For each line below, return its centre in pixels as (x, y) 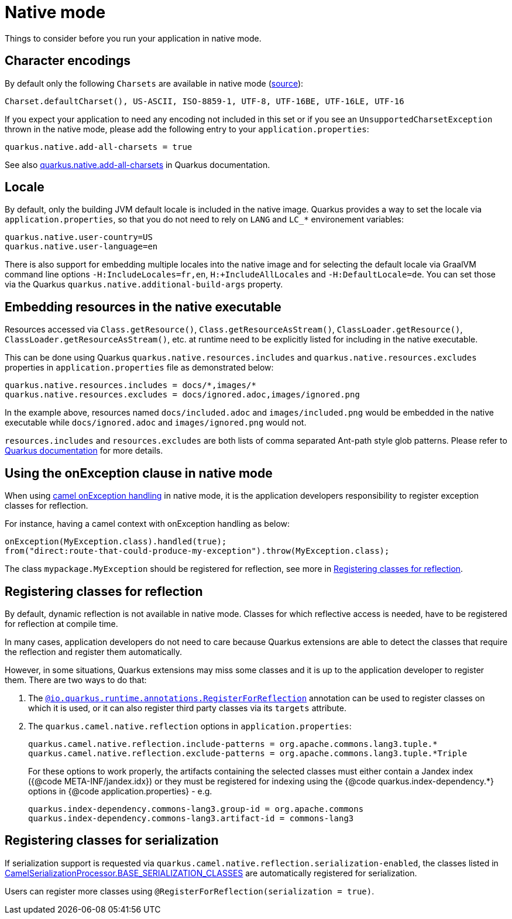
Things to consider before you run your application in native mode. (133, 38)
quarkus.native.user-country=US (79, 237)
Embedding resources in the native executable (143, 307)
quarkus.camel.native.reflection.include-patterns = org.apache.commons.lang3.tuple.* (233, 744)
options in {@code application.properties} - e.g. (120, 791)
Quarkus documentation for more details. (84, 451)
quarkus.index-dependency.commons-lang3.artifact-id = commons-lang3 (191, 818)
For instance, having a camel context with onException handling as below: (147, 524)
